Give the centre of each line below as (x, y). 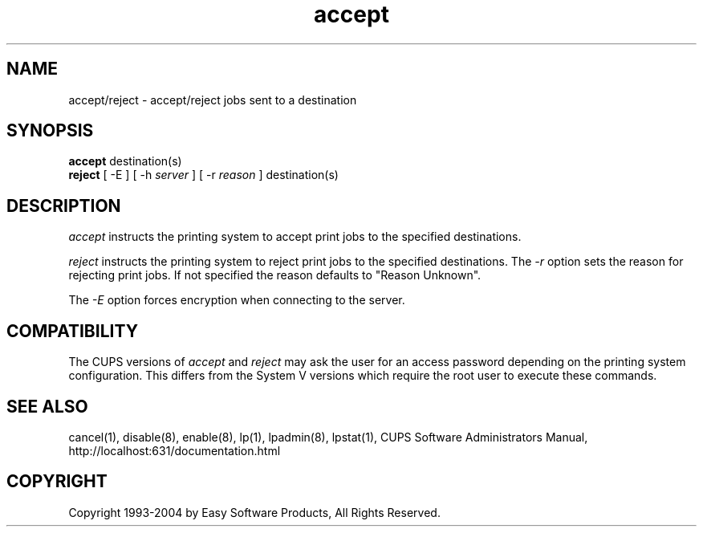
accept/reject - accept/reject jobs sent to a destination (213, 100)
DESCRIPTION (64, 205)
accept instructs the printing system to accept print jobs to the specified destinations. (295, 237)
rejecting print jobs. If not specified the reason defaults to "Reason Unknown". (275, 275)
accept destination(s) (125, 161)
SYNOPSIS (50, 131)
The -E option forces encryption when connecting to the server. (237, 300)
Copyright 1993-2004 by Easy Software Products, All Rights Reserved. (254, 512)
